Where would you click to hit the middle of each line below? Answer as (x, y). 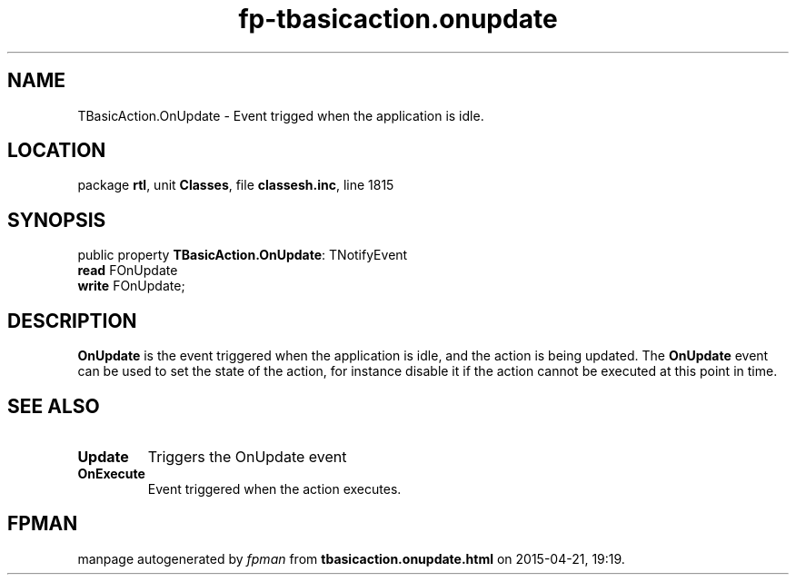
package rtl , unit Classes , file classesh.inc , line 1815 (236, 185)
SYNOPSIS (57, 220)
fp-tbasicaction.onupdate (398, 19)
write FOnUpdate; (131, 286)
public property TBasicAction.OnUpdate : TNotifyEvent (243, 255)
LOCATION (57, 151)
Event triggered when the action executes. (274, 488)
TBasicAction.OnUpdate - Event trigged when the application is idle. (281, 115)
